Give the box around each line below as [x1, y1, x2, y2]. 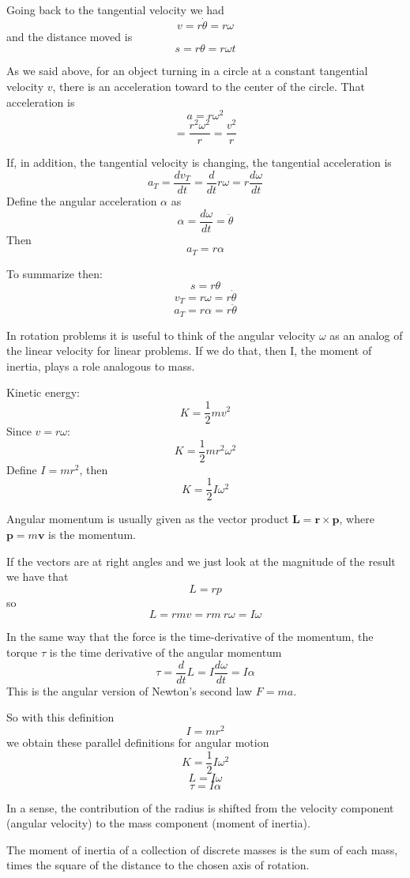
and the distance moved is [6, 28, 133, 44]
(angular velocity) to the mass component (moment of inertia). [6, 815, 310, 831]
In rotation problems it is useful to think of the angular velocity [6, 326, 316, 343]
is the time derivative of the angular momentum [49, 644, 282, 661]
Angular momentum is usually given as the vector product [6, 511, 289, 527]
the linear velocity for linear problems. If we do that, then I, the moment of [6, 342, 372, 359]
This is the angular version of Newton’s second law [6, 682, 253, 699]
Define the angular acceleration [6, 193, 157, 209]
